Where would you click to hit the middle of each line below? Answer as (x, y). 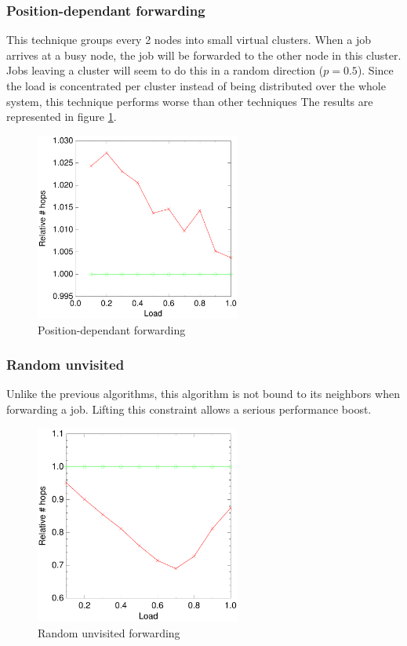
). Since (375, 70)
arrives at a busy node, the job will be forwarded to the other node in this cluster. (204, 55)
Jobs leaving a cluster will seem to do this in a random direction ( (165, 70)
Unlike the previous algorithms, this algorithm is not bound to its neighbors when (203, 394)
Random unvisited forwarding (109, 632)
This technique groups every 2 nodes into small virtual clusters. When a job (189, 40)
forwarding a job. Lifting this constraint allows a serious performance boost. (189, 409)
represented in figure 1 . (62, 117)
